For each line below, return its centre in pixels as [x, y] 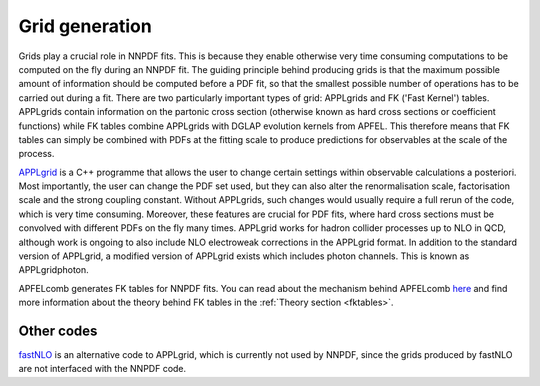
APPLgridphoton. [53, 270]
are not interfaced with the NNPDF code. [102, 369]
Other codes [58, 331]
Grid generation [85, 26]
